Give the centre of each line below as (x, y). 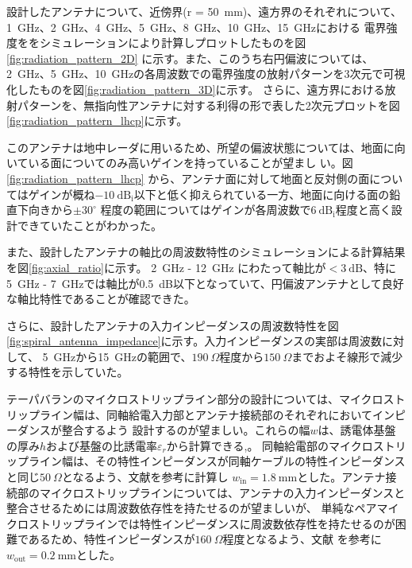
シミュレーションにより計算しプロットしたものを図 (173, 43)
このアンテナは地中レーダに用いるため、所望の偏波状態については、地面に (200, 147)
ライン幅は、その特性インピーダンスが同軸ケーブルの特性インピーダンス (217, 461)
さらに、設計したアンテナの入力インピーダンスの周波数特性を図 (173, 325)
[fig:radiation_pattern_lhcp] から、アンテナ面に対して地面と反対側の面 (188, 178)
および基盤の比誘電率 (102, 445)
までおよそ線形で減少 (347, 356)
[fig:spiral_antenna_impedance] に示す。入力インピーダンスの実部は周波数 (194, 341)
